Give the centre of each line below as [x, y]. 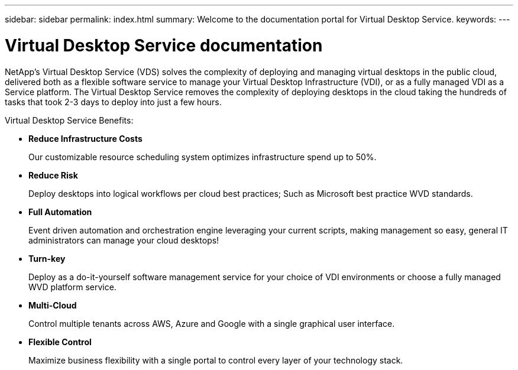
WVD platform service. [72, 287]
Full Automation [60, 212]
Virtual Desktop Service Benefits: [69, 120]
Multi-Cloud [53, 305]
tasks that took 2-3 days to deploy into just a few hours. [113, 102]
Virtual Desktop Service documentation [164, 45]
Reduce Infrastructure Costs [85, 138]
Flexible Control [60, 342]
